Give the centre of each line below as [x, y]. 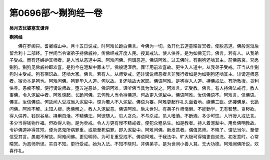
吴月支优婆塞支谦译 [29, 28]
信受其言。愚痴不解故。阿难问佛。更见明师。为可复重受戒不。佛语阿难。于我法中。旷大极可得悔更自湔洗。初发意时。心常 [134, 137]
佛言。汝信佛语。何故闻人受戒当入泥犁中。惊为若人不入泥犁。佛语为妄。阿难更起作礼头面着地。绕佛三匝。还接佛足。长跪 [134, 102]
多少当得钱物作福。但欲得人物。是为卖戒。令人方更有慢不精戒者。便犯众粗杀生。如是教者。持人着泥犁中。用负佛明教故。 [134, 123]
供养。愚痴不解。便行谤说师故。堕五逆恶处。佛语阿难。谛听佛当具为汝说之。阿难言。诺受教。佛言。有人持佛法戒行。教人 [134, 88]
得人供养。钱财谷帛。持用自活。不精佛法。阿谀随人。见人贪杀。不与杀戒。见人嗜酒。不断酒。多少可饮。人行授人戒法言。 [134, 116]
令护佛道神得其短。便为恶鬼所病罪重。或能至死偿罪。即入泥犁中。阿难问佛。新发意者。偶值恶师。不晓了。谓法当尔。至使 [134, 130]
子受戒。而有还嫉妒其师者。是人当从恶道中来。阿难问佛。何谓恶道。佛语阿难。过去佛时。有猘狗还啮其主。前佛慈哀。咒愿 [134, 60]
